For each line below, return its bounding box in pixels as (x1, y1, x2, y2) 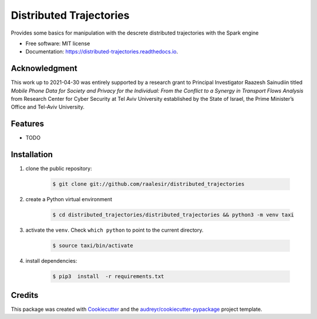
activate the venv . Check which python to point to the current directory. (25, 226, 204, 234)
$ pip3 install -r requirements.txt (52, 273, 164, 280)
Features (11, 119, 44, 129)
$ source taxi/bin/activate (52, 242, 133, 249)
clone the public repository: (25, 165, 92, 172)
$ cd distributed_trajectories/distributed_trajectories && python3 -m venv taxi (52, 212, 295, 218)
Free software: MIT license (25, 40, 90, 47)
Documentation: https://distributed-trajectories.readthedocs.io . (25, 48, 178, 55)
